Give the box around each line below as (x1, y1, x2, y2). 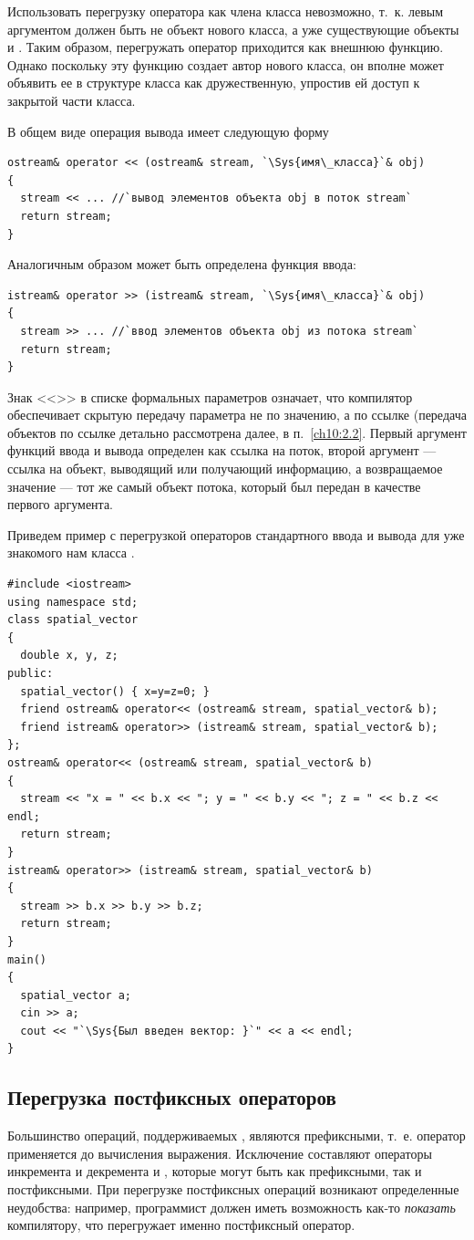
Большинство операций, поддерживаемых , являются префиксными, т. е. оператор (7, 1126, 466, 1145)
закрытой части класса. (7, 90, 136, 109)
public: (7, 667, 54, 680)
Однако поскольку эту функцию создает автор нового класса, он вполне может (7, 55, 444, 74)
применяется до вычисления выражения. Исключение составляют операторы (7, 1143, 432, 1162)
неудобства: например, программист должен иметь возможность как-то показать (7, 1197, 456, 1216)
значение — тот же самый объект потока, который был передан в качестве (7, 476, 421, 495)
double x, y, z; (20, 649, 118, 662)
